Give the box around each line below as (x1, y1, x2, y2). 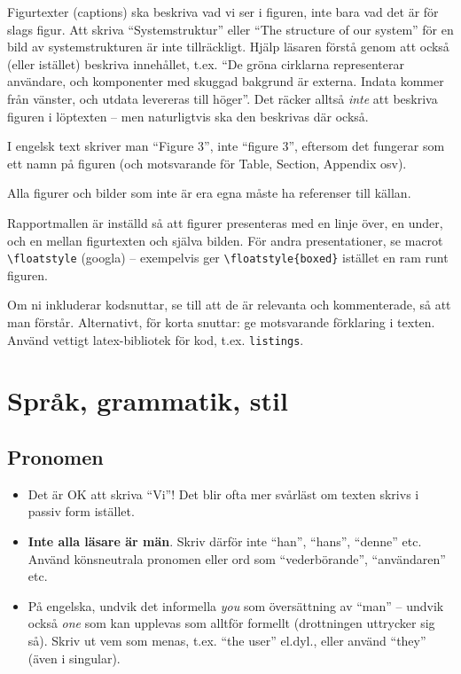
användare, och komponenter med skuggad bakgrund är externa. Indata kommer (7, 72, 444, 90)
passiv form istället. (27, 502, 135, 521)
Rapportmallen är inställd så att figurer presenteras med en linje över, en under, (7, 213, 443, 231)
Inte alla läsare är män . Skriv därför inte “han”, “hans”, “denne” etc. (27, 531, 422, 550)
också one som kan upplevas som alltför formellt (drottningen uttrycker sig (27, 614, 435, 632)
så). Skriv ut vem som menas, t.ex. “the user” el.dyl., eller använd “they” (27, 631, 426, 649)
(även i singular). (27, 648, 121, 667)
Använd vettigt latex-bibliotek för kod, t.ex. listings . (7, 330, 304, 349)
